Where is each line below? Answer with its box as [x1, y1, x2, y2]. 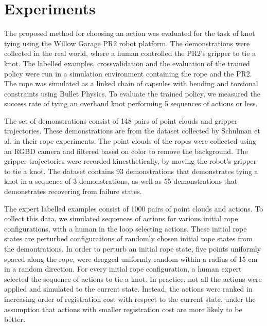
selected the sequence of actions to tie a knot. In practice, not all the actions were [4, 273, 262, 284]
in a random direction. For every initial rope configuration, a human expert [4, 263, 242, 274]
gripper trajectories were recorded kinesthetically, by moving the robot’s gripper [4, 156, 257, 166]
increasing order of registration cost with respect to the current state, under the [4, 293, 256, 304]
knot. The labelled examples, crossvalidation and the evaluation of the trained [4, 57, 250, 68]
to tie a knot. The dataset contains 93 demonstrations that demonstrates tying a [4, 165, 258, 176]
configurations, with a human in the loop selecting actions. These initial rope [4, 223, 247, 234]
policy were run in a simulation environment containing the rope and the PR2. [4, 68, 252, 79]
